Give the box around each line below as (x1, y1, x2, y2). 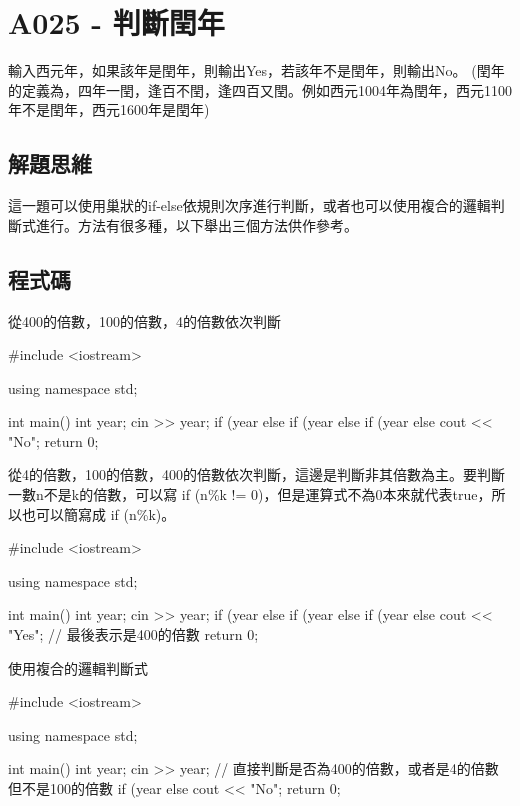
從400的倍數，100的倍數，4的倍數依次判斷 (8, 310, 281, 331)
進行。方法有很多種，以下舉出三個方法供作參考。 (35, 214, 358, 235)
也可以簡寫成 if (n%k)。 (21, 503, 176, 524)
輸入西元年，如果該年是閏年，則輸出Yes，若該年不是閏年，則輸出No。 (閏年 (8, 60, 505, 81)
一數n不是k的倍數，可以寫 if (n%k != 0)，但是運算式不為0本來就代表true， (8, 484, 492, 505)
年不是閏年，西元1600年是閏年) (8, 99, 210, 120)
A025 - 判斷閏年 (8, 2, 225, 43)
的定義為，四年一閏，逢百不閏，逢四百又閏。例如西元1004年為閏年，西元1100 (8, 79, 512, 100)
